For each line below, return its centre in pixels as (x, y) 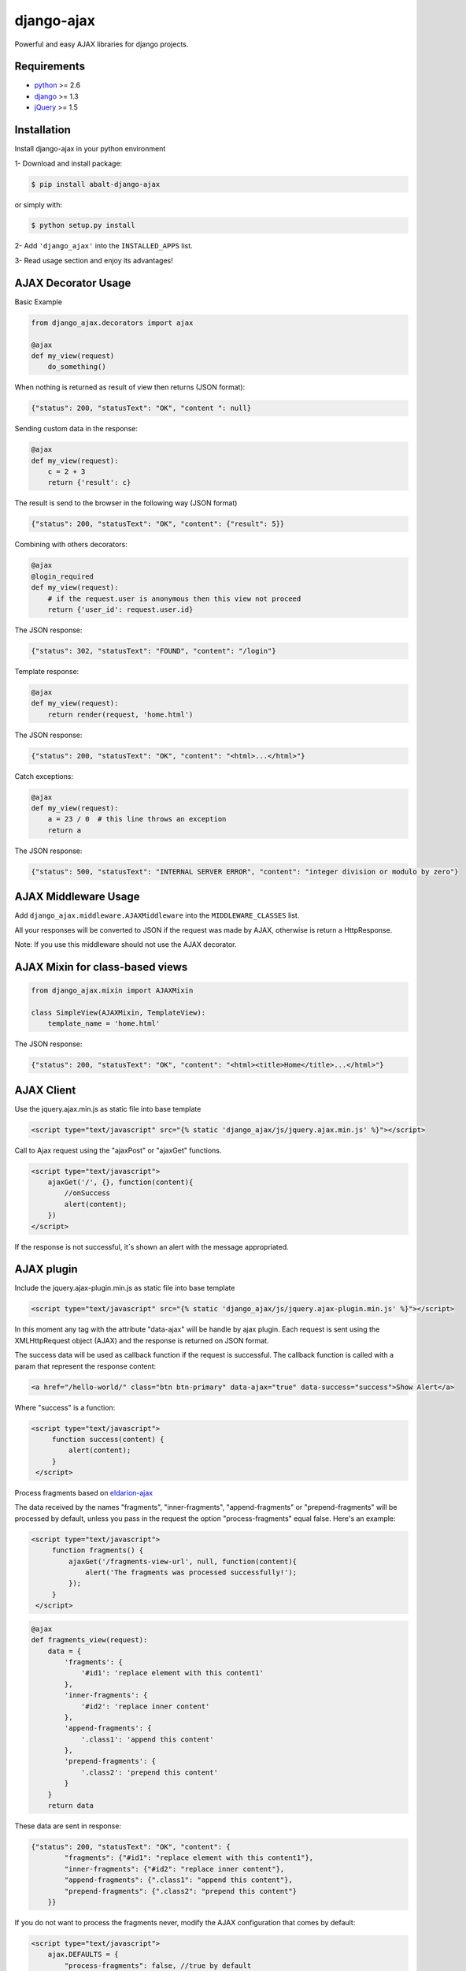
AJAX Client (45, 1090)
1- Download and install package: (68, 163)
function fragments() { (98, 1550)
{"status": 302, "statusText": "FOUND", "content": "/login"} (153, 651)
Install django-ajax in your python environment (90, 149)
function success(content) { (108, 1439)
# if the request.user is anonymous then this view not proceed (174, 598)
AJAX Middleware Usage (77, 897)
